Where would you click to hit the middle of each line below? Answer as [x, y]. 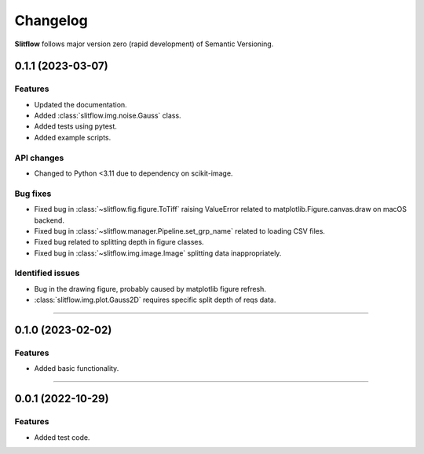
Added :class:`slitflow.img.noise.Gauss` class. [108, 116]
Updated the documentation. [80, 104]
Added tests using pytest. [76, 126]
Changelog [51, 20]
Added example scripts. [73, 137]
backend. [49, 220]
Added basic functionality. [77, 369]
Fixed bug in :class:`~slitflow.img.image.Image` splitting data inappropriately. [158, 253]
